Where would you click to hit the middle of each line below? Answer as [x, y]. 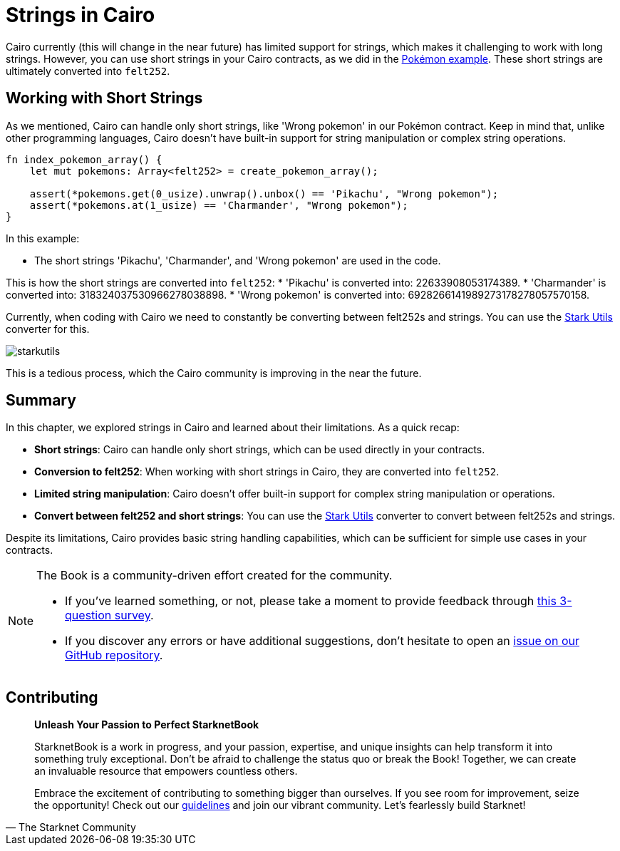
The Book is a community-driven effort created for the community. [215, 576]
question [88, 615]
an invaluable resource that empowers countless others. [166, 771]
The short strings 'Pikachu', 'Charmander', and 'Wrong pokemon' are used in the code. [238, 260]
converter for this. [48, 329]
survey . [134, 615]
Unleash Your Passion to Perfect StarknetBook [147, 725]
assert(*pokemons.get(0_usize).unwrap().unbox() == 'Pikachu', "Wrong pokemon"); [264, 194]
